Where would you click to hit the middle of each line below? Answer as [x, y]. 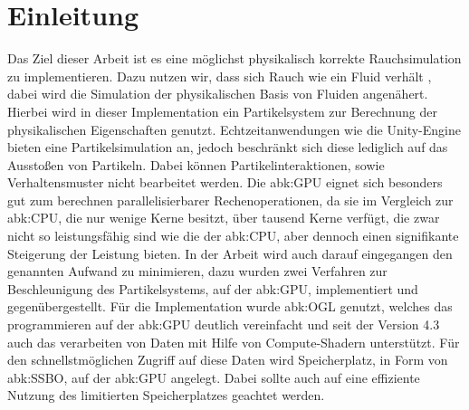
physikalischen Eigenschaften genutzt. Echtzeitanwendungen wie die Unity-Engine [234, 129]
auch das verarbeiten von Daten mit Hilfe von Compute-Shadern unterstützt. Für [234, 342]
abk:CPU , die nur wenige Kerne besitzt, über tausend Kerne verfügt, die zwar [224, 218]
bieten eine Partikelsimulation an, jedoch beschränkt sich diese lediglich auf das [228, 147]
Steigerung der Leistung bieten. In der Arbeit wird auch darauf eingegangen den [230, 253]
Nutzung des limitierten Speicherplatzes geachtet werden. [166, 395]
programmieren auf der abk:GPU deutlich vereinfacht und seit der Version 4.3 [224, 324]
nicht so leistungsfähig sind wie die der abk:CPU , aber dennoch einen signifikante [233, 236]
